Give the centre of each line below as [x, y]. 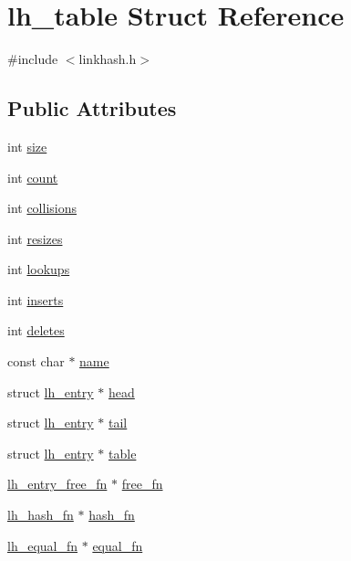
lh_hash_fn [41, 515]
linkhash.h [108, 59]
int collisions [42, 208]
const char [36, 361]
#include [33, 59]
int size [27, 146]
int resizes [35, 238]
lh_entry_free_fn [57, 484]
